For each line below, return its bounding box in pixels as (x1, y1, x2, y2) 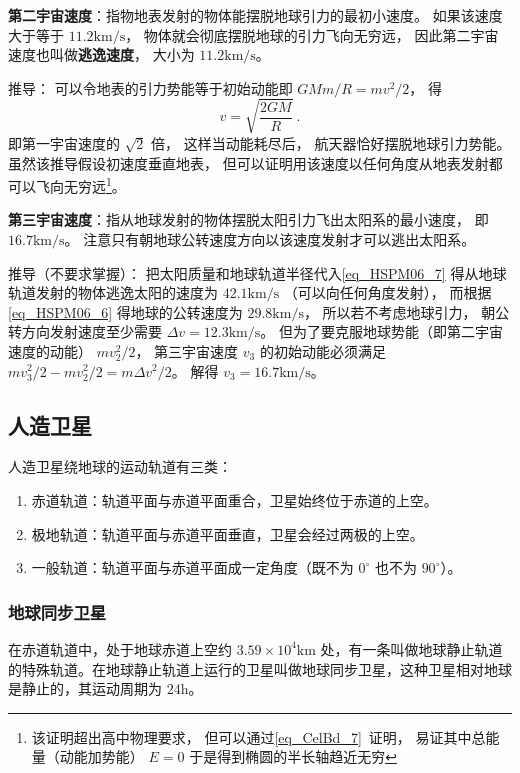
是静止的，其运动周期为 (8, 678, 162, 699)
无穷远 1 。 (63, 173, 126, 196)
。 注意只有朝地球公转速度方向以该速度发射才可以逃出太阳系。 (64, 228, 476, 249)
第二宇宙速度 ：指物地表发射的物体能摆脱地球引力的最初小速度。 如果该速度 (8, 5, 503, 25)
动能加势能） (59, 746, 144, 767)
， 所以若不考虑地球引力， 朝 (303, 301, 496, 322)
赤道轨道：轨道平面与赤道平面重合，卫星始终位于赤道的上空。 (31, 489, 438, 510)
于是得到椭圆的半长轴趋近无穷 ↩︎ (189, 746, 397, 767)
